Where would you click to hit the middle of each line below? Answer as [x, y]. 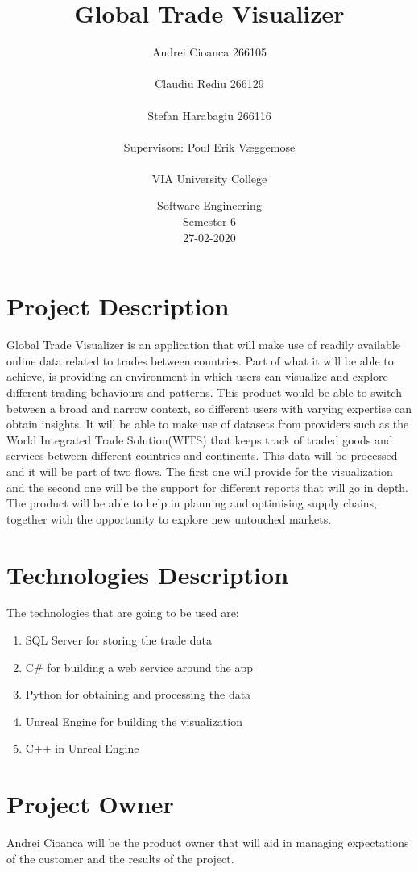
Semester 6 [209, 221]
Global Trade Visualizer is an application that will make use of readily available [203, 345]
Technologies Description [148, 574]
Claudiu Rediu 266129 [209, 83]
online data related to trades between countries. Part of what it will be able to [200, 360]
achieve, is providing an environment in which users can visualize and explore [197, 376]
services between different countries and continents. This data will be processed [202, 455]
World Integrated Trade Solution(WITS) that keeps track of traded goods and [200, 439]
